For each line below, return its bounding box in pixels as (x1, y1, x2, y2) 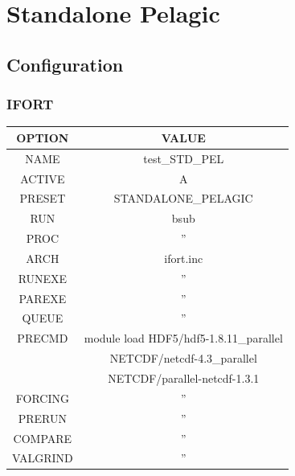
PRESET (19, 190, 66, 207)
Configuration (6, 51, 124, 76)
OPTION (16, 129, 69, 146)
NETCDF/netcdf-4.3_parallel (109, 350, 257, 367)
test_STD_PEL (143, 150, 224, 166)
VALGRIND (12, 449, 73, 466)
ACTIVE (20, 170, 65, 187)
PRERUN (18, 409, 68, 426)
